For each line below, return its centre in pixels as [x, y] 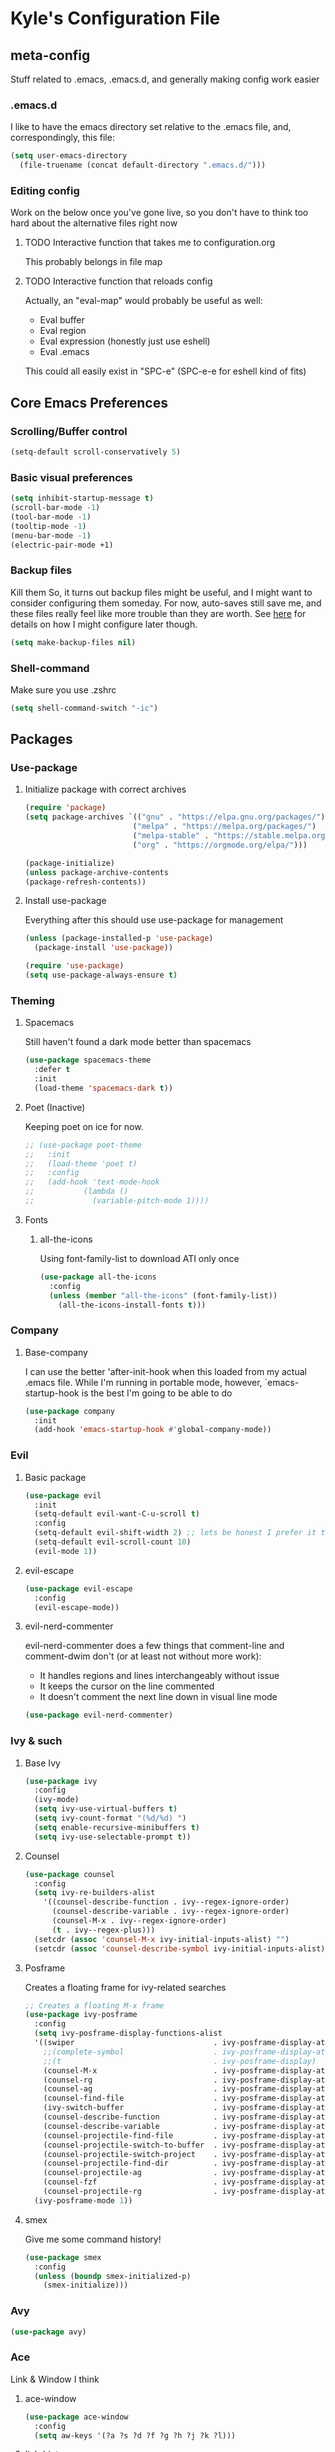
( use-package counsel [69, 1874]
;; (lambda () [76, 1192]
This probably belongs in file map [93, 262]
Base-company [56, 1352]
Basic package [55, 1477]
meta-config [50, 55]
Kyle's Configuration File [115, 18]
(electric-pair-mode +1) [62, 545]
